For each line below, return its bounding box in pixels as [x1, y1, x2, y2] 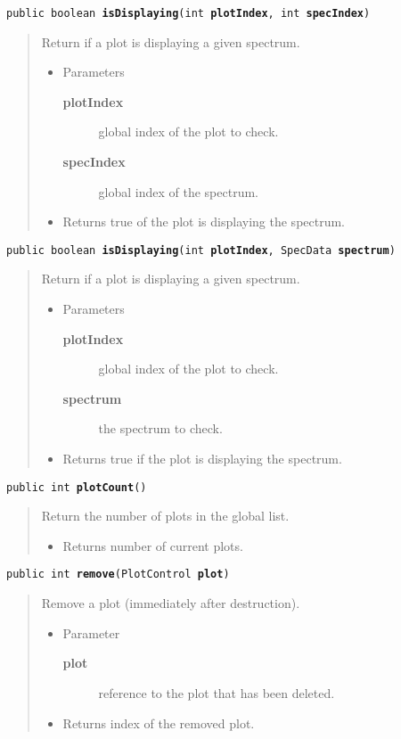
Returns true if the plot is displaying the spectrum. [62, 449, 342, 468]
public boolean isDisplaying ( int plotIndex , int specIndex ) [6, 7, 371, 20]
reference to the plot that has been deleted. [98, 683, 335, 702]
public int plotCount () [6, 480, 147, 494]
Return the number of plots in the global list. [41, 506, 290, 525]
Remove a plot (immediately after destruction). [41, 594, 300, 612]
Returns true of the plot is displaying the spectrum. [62, 212, 346, 231]
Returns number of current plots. [62, 536, 243, 554]
